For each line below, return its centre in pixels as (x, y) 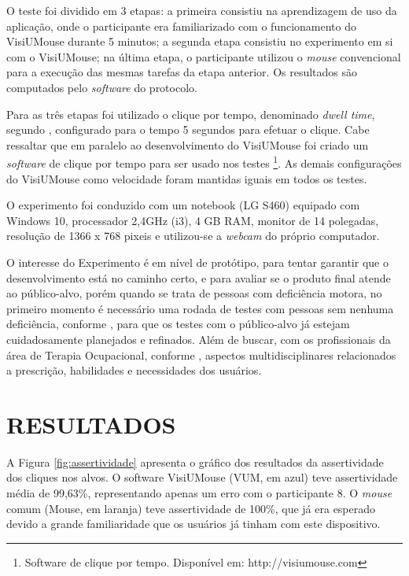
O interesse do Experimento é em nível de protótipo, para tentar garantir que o (197, 262)
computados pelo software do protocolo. (102, 87)
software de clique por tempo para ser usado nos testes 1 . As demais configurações (204, 162)
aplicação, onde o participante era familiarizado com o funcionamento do (182, 26)
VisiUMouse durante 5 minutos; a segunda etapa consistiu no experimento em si (200, 41)
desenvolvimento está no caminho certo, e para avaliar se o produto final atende (199, 277)
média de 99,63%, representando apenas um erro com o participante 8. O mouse (199, 493)
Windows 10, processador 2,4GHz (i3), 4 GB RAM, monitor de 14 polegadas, (193, 220)
